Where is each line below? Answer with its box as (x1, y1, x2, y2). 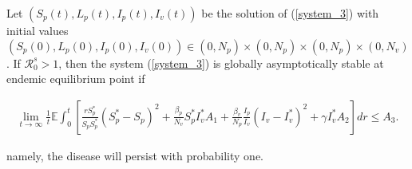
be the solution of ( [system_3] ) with (201, 5, 379, 21)
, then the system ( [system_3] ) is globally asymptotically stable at (58, 54, 384, 71)
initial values (6, 22, 69, 38)
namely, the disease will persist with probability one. (6, 147, 264, 163)
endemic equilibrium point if (6, 70, 145, 87)
